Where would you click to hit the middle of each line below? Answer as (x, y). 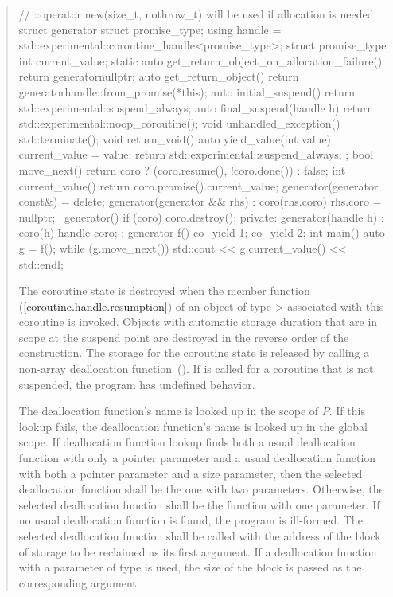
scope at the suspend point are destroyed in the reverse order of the (184, 337)
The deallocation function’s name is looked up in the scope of (169, 411)
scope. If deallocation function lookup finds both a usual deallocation (187, 442)
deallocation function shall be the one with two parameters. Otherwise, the (201, 489)
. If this (347, 411)
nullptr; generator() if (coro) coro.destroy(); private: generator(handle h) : (201, 216)
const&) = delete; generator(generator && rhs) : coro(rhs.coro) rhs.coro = (200, 201)
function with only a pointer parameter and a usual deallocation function (197, 458)
